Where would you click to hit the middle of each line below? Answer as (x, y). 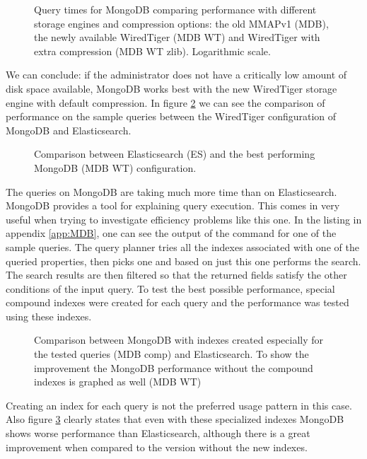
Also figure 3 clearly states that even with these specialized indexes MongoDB (175, 419)
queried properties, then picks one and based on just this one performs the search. (183, 261)
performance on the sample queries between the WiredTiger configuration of (171, 116)
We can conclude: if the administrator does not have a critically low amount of (176, 75)
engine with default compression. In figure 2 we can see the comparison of (165, 102)
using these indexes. (49, 316)
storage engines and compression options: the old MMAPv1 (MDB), (181, 23)
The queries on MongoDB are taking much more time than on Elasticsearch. (171, 191)
